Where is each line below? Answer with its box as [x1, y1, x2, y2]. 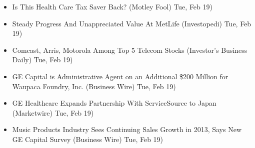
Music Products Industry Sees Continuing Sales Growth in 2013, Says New [12, 124, 242, 135]
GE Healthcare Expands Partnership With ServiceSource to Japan [12, 98, 216, 108]
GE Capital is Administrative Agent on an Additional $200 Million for [12, 71, 228, 81]
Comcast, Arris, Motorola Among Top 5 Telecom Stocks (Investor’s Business [12, 44, 247, 55]
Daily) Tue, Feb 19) [12, 54, 73, 65]
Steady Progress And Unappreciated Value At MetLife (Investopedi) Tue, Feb [12, 18, 251, 28]
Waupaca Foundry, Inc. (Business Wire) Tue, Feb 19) [12, 81, 176, 91]
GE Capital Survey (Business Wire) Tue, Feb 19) [12, 134, 163, 144]
